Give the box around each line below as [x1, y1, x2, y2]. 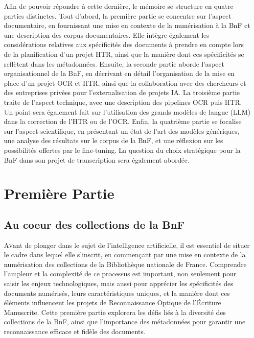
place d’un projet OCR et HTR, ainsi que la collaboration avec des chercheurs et [4, 77, 246, 88]
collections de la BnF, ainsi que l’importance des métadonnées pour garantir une [4, 316, 246, 327]
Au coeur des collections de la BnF [4, 217, 185, 232]
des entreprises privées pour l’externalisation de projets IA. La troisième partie [4, 87, 240, 97]
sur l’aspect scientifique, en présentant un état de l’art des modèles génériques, [4, 125, 239, 136]
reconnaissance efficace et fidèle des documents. [4, 326, 145, 337]
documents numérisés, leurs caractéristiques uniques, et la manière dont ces [4, 288, 230, 298]
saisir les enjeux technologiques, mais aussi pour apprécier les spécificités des [4, 278, 233, 289]
